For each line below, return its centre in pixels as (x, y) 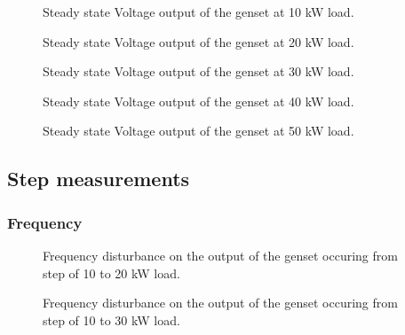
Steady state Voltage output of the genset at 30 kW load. (199, 71)
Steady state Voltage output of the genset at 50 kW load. (199, 131)
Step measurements (99, 179)
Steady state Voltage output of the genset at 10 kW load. (199, 12)
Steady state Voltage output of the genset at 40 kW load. (199, 101)
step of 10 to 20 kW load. (111, 273)
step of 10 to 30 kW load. (111, 319)
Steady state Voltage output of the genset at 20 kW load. (199, 41)
